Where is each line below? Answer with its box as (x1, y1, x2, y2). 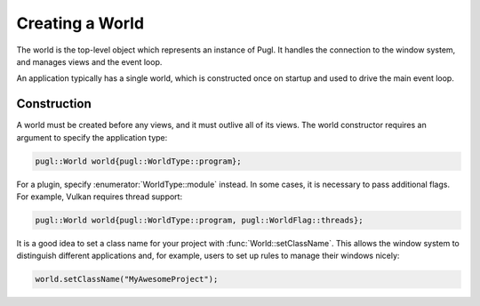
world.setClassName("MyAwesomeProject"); (35, 274, 219, 285)
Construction (16, 96, 92, 111)
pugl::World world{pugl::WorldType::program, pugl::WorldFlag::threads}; (35, 214, 364, 225)
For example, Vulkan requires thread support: (16, 191, 182, 202)
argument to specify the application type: (16, 132, 168, 142)
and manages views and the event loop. (16, 56, 163, 67)
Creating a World (16, 13, 145, 33)
